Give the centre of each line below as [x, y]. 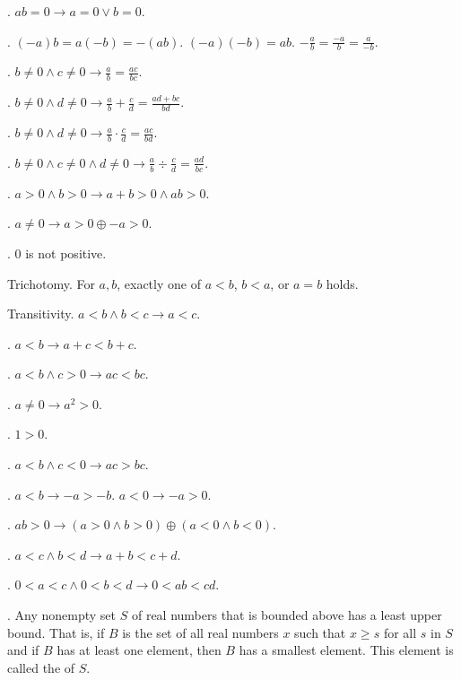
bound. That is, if [56, 632]
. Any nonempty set [62, 615]
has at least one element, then [139, 650]
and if [23, 650]
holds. [342, 283]
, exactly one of [159, 283]
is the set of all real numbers [200, 632]
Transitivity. [41, 314]
